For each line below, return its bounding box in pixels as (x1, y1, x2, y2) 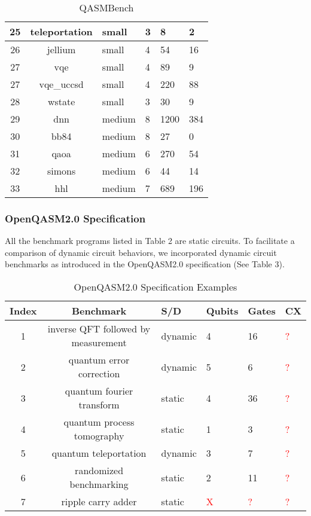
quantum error (68, 353, 130, 367)
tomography (74, 429, 124, 442)
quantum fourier (65, 384, 133, 398)
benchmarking (69, 477, 129, 491)
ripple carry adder (61, 494, 137, 508)
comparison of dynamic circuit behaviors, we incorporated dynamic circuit (5, 246, 277, 258)
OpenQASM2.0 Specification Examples (74, 280, 237, 294)
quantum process (63, 415, 135, 429)
